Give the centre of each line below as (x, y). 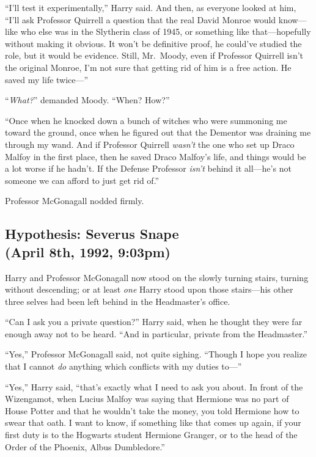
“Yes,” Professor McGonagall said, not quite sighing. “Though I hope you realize (156, 354)
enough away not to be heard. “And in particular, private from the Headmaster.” (156, 333)
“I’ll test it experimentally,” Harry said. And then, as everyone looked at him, (151, 7)
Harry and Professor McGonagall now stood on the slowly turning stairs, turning (157, 277)
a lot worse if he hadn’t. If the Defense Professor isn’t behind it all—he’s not (148, 168)
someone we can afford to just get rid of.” (82, 180)
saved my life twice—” (47, 79)
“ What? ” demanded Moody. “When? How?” (87, 100)
